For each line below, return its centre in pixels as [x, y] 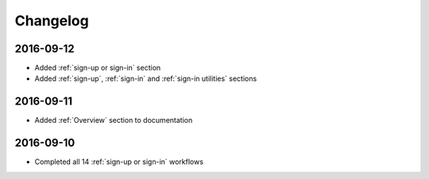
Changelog [52, 21]
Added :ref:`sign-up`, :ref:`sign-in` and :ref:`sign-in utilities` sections [146, 78]
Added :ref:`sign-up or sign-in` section [98, 68]
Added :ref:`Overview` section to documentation [114, 120]
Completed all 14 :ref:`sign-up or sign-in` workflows [119, 162]
